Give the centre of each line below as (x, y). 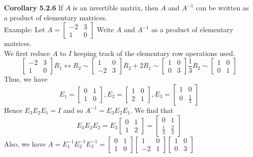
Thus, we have (26, 79)
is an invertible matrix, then (116, 7)
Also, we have (25, 143)
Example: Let (25, 29)
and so (73, 110)
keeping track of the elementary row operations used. (154, 53)
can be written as (222, 7)
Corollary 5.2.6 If (34, 7)
